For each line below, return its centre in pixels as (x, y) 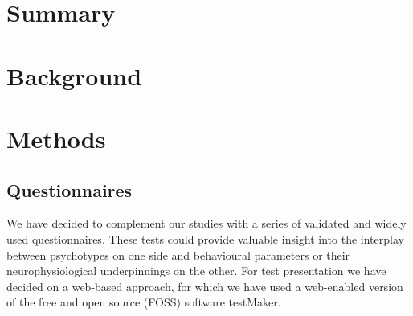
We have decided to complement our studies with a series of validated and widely (206, 223)
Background (74, 75)
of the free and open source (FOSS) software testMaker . (144, 302)
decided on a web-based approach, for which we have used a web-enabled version (205, 286)
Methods (56, 138)
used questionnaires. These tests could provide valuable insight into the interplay (205, 238)
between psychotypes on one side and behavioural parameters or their (178, 254)
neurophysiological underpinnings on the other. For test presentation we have (196, 271)
